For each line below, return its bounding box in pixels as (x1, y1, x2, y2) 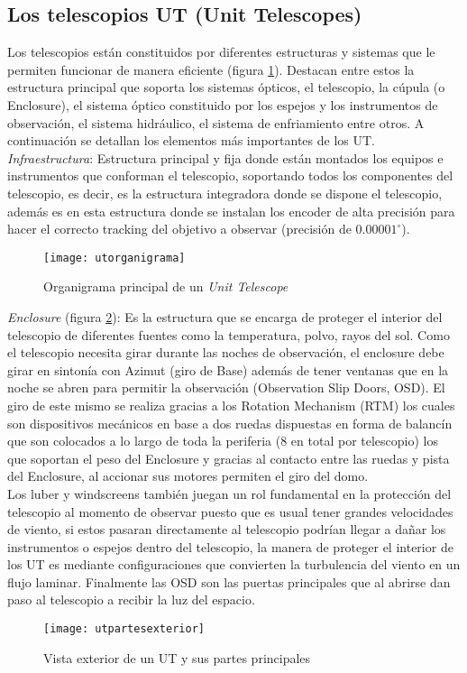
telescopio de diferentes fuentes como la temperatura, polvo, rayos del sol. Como (7, 325, 450, 344)
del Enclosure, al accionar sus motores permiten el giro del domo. (7, 466, 369, 485)
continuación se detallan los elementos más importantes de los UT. (7, 131, 376, 150)
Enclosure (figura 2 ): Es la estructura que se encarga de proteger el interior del (7, 307, 443, 326)
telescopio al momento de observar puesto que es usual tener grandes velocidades (7, 502, 453, 521)
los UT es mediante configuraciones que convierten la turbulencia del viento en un (7, 555, 461, 574)
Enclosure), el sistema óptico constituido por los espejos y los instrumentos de (7, 95, 438, 114)
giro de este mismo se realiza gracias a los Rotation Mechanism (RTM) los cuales (7, 395, 455, 414)
